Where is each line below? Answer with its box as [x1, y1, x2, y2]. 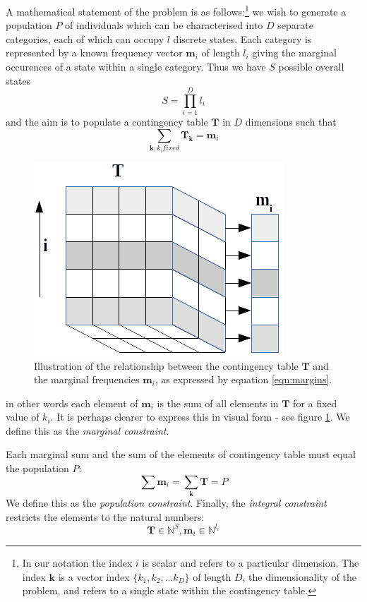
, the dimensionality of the [242, 569, 357, 584]
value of [6, 409, 40, 424]
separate [277, 18, 313, 32]
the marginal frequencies [34, 372, 140, 387]
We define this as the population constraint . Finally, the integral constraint [6, 495, 327, 510]
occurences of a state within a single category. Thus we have [6, 59, 266, 74]
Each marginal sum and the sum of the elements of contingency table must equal [6, 447, 356, 462]
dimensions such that [245, 114, 337, 129]
